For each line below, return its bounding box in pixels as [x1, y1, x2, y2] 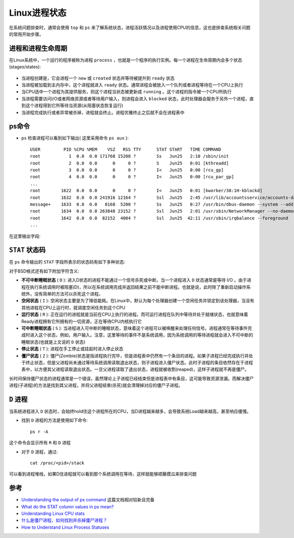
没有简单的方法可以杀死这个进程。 [34, 291, 103, 297]
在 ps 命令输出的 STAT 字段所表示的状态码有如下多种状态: [9, 259, 125, 265]
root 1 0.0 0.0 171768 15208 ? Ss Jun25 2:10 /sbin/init [30, 154, 229, 159]
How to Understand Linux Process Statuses [21, 524, 110, 530]
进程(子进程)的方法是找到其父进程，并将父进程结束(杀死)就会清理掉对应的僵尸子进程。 [9, 382, 183, 388]
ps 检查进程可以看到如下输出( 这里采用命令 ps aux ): [21, 135, 129, 141]
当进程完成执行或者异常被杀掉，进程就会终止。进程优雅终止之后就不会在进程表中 [21, 109, 185, 115]
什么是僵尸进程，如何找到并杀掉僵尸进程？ [21, 517, 107, 523]
